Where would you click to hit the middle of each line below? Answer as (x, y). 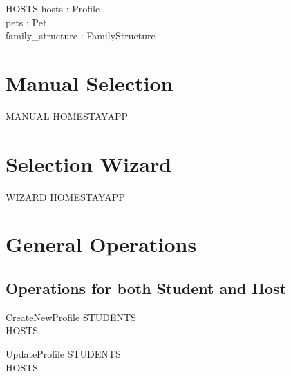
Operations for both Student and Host (146, 288)
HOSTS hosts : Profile (53, 8)
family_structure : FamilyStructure (81, 36)
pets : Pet (26, 22)
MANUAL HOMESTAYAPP (67, 116)
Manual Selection (90, 83)
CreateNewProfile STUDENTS (71, 317)
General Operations (101, 244)
